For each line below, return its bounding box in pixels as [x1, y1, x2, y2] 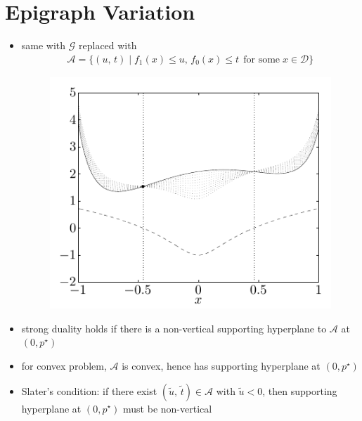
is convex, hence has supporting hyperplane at [122, 358, 321, 373]
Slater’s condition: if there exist [21, 383, 157, 398]
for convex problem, [21, 358, 107, 373]
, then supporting [262, 383, 337, 398]
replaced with [79, 38, 137, 53]
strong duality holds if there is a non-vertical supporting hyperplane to [21, 320, 327, 335]
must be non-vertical [123, 401, 212, 415]
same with [21, 38, 66, 53]
